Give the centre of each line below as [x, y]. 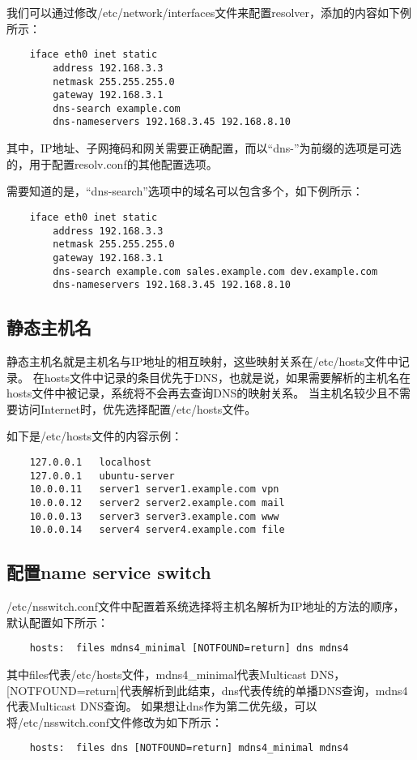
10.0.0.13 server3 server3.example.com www [154, 516]
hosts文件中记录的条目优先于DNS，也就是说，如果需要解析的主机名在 [227, 377]
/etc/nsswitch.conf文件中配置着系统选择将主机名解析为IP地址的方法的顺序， [206, 606]
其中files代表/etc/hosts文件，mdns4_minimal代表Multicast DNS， [176, 674]
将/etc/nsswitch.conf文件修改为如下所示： [115, 721]
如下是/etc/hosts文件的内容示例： [95, 436]
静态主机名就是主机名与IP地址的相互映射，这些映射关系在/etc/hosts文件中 [202, 361]
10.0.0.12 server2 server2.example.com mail [157, 502]
